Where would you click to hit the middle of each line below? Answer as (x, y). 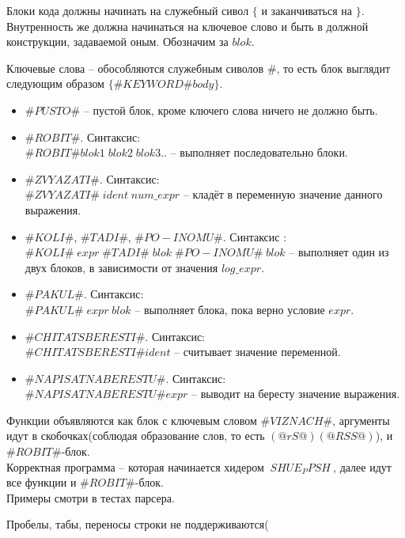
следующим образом (55, 83)
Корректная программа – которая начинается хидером (135, 466)
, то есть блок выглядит (333, 68)
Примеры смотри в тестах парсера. (91, 497)
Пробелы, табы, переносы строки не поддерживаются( (138, 524)
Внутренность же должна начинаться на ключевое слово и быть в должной (187, 26)
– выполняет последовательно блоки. (259, 152)
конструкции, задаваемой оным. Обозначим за (117, 42)
